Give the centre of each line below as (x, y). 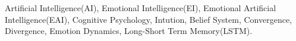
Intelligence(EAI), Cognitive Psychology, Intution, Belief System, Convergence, (148, 19)
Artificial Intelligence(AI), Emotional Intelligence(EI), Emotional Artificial (141, 8)
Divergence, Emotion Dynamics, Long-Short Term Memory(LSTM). (129, 31)
